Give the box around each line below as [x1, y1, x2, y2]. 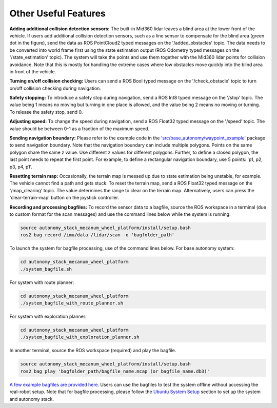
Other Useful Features [9, 8, 106, 19]
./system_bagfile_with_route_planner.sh [20, 300, 123, 306]
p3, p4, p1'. [9, 164, 33, 170]
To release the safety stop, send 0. [9, 109, 83, 115]
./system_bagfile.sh [20, 266, 72, 272]
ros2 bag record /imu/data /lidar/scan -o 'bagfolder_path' [20, 232, 175, 238]
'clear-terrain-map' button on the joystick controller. [9, 195, 120, 201]
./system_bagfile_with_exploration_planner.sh [20, 334, 140, 340]
